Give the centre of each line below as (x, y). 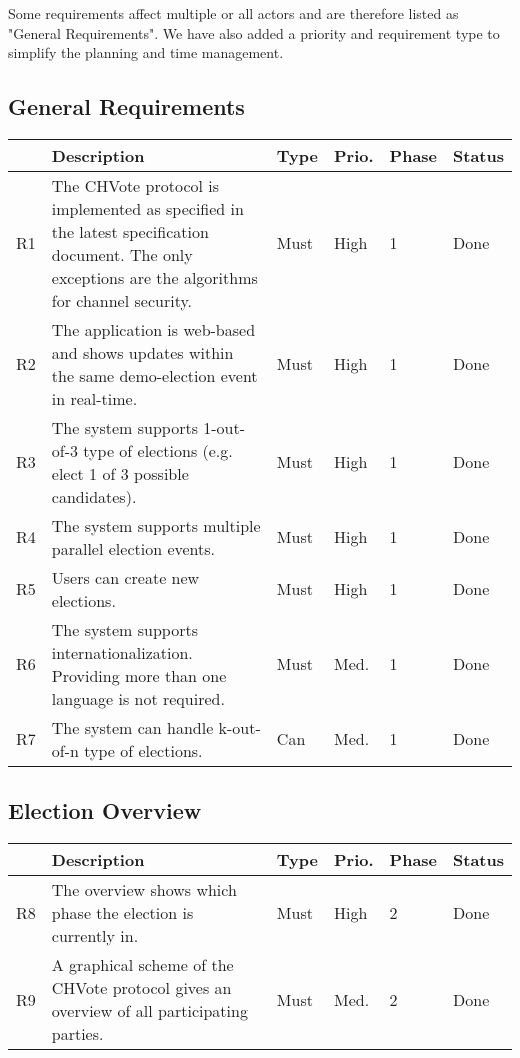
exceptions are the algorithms (154, 277)
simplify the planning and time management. (146, 52)
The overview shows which (144, 890)
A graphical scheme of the (142, 965)
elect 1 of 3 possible (120, 473)
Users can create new (125, 577)
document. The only (122, 254)
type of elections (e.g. (158, 450)
